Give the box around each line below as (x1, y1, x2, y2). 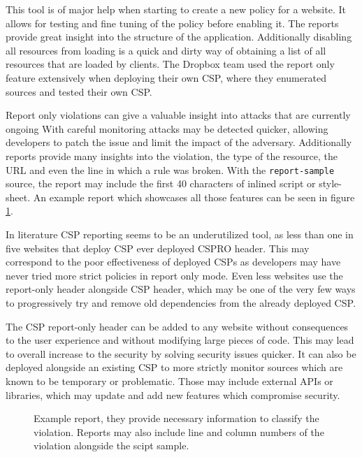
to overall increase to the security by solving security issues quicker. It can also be (6, 346, 356, 361)
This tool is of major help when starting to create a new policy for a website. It (6, 2, 346, 16)
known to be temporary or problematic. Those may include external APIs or (6, 373, 333, 388)
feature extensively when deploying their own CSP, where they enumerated (6, 70, 326, 85)
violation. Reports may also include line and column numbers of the (34, 424, 324, 439)
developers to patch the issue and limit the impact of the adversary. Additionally (6, 135, 352, 150)
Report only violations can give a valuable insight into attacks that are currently (6, 108, 351, 122)
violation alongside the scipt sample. (34, 438, 189, 453)
